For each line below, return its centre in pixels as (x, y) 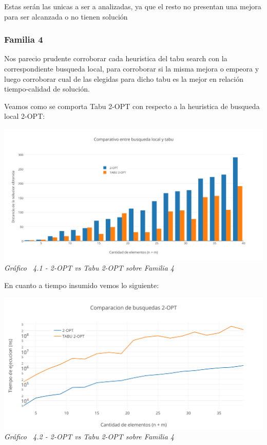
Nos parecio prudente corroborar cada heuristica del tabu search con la (116, 58)
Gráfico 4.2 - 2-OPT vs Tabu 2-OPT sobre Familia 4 (89, 437)
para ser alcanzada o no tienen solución (66, 16)
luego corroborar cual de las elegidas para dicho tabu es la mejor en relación (124, 78)
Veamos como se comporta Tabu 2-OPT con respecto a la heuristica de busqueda (132, 106)
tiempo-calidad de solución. (47, 89)
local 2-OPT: (25, 116)
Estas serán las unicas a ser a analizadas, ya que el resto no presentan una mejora (133, 6)
